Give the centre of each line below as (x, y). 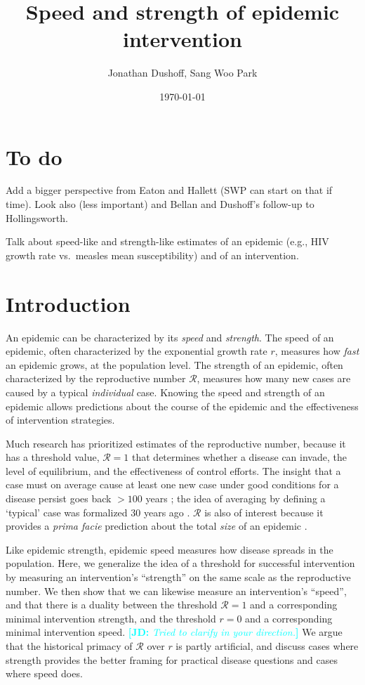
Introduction (68, 303)
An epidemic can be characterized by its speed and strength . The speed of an (170, 337)
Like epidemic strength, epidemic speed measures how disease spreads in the (170, 549)
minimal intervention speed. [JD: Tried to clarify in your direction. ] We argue (174, 632)
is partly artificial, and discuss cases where (267, 646)
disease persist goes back (59, 498)
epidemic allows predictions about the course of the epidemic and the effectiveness (182, 406)
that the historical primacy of (69, 646)
